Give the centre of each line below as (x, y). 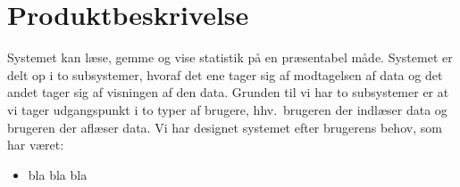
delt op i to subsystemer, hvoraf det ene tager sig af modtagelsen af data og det (225, 74)
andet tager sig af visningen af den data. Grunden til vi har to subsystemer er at (228, 92)
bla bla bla (58, 174)
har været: (36, 145)
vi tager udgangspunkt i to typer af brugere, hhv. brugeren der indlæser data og (227, 109)
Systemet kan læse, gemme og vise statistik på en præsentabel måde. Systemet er (230, 57)
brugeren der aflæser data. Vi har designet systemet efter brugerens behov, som (225, 127)
